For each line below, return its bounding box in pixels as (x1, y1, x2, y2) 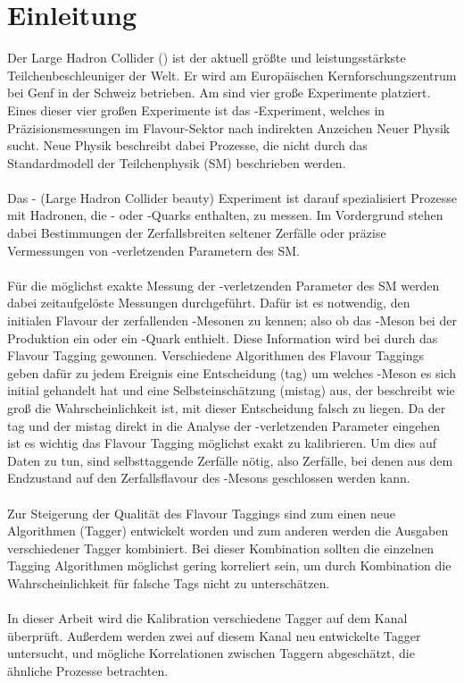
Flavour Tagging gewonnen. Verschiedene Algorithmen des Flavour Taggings (7, 346, 425, 365)
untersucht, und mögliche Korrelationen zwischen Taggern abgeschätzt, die (7, 644, 415, 662)
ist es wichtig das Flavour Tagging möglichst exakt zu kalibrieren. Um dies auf (7, 434, 436, 452)
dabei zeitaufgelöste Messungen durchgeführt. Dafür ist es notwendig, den (7, 293, 410, 312)
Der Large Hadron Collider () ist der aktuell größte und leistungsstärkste (7, 48, 406, 67)
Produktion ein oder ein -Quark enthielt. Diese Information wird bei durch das (7, 328, 438, 347)
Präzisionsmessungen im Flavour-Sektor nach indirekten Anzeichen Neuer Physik (7, 118, 451, 137)
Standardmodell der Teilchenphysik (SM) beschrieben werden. (7, 153, 346, 172)
